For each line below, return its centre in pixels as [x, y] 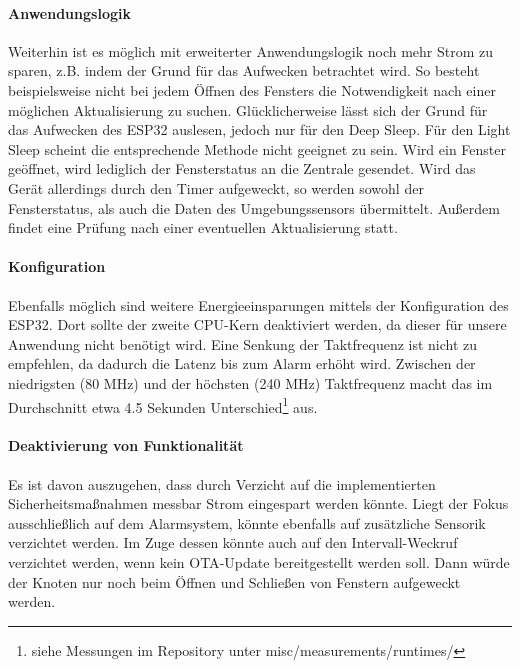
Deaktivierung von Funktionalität [126, 445]
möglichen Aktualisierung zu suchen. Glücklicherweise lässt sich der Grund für [248, 109]
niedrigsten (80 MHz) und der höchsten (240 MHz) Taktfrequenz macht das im [250, 382]
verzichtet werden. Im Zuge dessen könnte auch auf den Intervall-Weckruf [233, 542]
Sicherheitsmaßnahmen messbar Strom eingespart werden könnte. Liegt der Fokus [258, 503]
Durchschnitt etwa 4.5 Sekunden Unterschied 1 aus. [163, 405]
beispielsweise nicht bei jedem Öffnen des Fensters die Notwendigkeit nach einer [252, 89]
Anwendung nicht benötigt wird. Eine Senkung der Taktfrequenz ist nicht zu [243, 343]
